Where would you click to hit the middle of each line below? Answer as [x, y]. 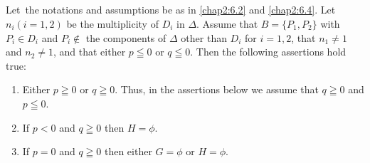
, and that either [89, 52]
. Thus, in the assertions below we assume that [217, 89]
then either [128, 151]
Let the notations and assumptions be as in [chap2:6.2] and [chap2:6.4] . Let [171, 10]
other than [204, 37]
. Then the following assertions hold [268, 52]
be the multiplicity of [112, 23]
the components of [126, 37]
